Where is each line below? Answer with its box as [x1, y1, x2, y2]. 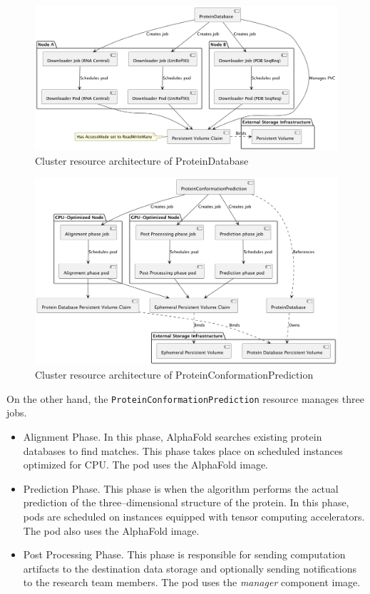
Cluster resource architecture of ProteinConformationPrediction [35, 367, 314, 382]
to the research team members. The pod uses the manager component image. [23, 575, 361, 590]
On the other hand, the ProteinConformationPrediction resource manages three [6, 391, 364, 406]
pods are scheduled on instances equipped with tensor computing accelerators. [23, 508, 365, 523]
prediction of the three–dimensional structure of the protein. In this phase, [23, 495, 349, 510]
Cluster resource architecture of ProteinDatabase [35, 153, 249, 168]
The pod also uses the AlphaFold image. [23, 523, 200, 538]
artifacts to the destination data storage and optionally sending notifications [23, 560, 356, 575]
